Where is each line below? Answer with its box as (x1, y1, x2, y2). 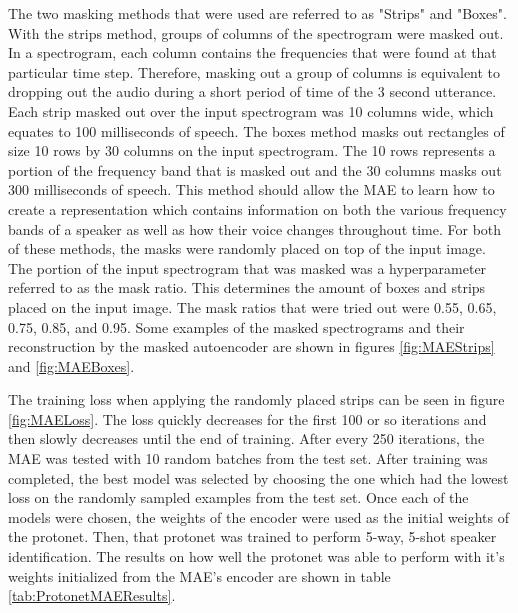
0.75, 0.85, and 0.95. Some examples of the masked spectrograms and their (8, 316, 465, 337)
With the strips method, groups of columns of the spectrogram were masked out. (8, 22, 504, 43)
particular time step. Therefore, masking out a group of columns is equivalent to (8, 61, 501, 82)
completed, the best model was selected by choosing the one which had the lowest (8, 467, 509, 488)
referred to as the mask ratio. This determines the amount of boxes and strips (8, 277, 486, 298)
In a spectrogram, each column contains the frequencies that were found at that (8, 42, 497, 63)
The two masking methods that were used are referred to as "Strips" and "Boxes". (8, 3, 507, 23)
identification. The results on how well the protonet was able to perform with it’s (8, 546, 505, 567)
